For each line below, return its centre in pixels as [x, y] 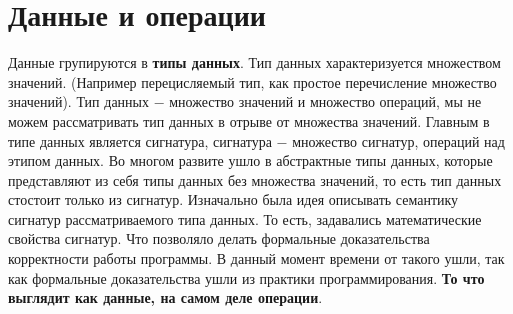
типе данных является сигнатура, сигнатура [140, 140]
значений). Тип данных [78, 101]
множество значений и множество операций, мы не [325, 101]
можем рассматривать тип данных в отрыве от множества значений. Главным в [249, 120]
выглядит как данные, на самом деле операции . [165, 297]
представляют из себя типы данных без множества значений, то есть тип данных [255, 179]
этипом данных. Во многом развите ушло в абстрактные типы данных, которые [250, 160]
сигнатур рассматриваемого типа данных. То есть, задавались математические [245, 218]
